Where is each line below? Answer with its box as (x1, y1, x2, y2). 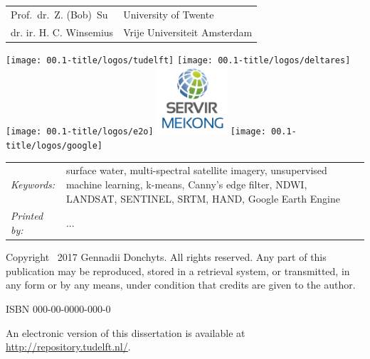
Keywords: (11, 177, 55, 191)
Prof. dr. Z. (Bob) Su (11, 6, 108, 21)
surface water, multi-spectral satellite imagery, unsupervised (65, 163, 327, 178)
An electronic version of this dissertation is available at (6, 325, 245, 340)
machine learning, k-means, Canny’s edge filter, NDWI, (65, 177, 307, 191)
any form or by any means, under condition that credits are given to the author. (6, 277, 356, 292)
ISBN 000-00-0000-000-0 (6, 301, 111, 316)
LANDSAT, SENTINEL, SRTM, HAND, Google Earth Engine (65, 191, 340, 205)
